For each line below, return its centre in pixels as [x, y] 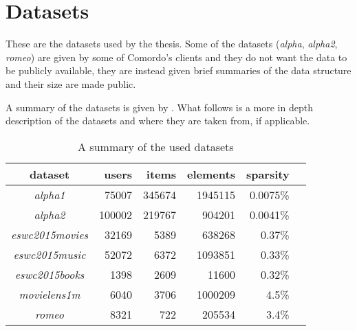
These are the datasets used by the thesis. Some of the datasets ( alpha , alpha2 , [172, 44]
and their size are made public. [71, 83]
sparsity [268, 174]
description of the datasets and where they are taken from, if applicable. [158, 121]
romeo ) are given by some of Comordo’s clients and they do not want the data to [176, 57]
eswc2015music [50, 254]
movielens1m [50, 294]
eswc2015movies [50, 234]
